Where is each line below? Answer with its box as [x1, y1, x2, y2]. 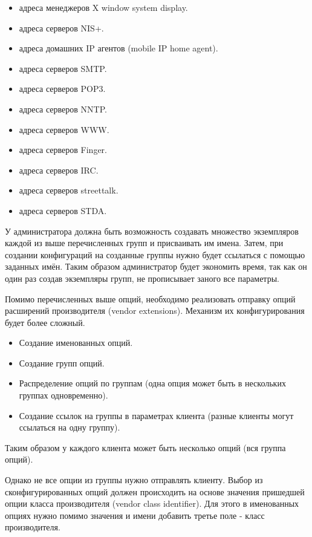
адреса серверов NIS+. [19, 21, 104, 34]
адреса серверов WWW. [19, 123, 109, 135]
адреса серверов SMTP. [19, 62, 107, 74]
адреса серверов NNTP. [19, 102, 107, 115]
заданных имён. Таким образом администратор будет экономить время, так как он [5, 260, 307, 273]
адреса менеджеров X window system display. [19, 1, 188, 13]
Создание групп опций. [19, 356, 105, 369]
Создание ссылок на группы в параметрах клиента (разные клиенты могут [19, 409, 294, 421]
